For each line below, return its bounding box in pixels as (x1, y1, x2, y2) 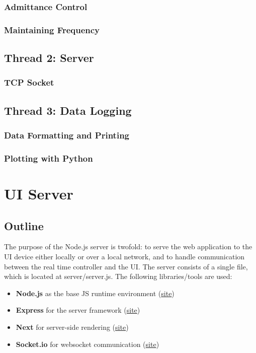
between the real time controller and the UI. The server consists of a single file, (4, 261, 248, 271)
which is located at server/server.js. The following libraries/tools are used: (4, 271, 232, 281)
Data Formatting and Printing (4, 129, 129, 142)
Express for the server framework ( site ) (16, 305, 140, 315)
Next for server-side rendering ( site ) (16, 321, 129, 332)
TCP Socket (4, 76, 54, 89)
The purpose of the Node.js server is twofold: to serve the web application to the (4, 241, 252, 252)
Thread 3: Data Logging (4, 102, 132, 118)
